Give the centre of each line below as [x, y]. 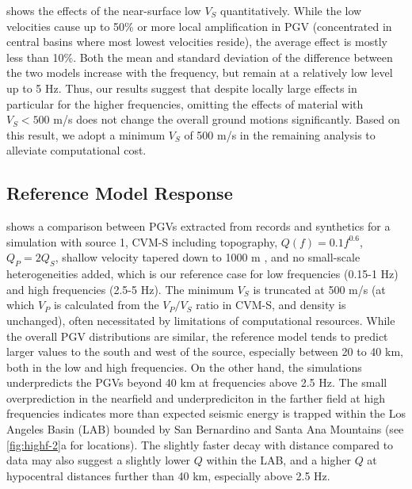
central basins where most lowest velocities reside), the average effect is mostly [197, 42]
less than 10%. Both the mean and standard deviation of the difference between [200, 57]
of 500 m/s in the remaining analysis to [280, 134]
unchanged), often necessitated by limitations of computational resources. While [201, 320]
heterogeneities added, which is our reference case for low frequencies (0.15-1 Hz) [202, 274]
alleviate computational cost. [76, 150]
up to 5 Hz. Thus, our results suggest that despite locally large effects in [182, 88]
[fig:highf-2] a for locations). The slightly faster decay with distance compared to [200, 444]
